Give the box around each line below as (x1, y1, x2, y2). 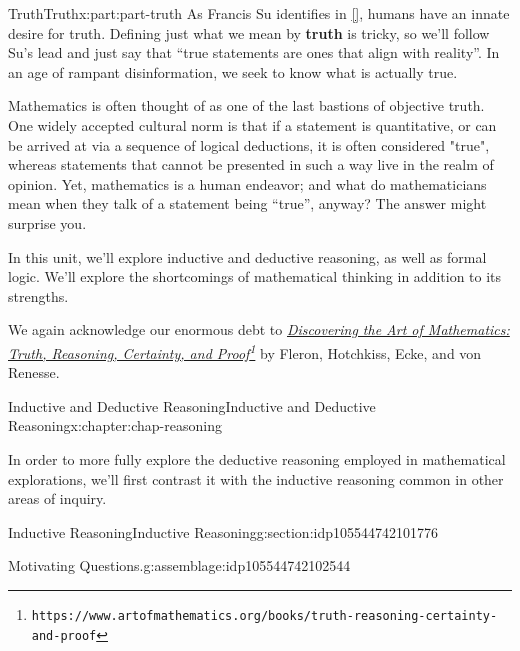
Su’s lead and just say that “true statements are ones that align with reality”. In (8, 42, 500, 63)
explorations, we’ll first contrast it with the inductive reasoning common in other (8, 468, 504, 489)
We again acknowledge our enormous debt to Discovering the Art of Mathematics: (8, 319, 510, 340)
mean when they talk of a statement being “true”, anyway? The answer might (8, 193, 487, 214)
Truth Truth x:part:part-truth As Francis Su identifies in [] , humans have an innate (8, 3, 510, 23)
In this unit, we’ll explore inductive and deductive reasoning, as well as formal (8, 246, 487, 267)
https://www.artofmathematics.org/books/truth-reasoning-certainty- (31, 608, 498, 623)
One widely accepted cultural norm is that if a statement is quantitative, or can (8, 114, 497, 135)
